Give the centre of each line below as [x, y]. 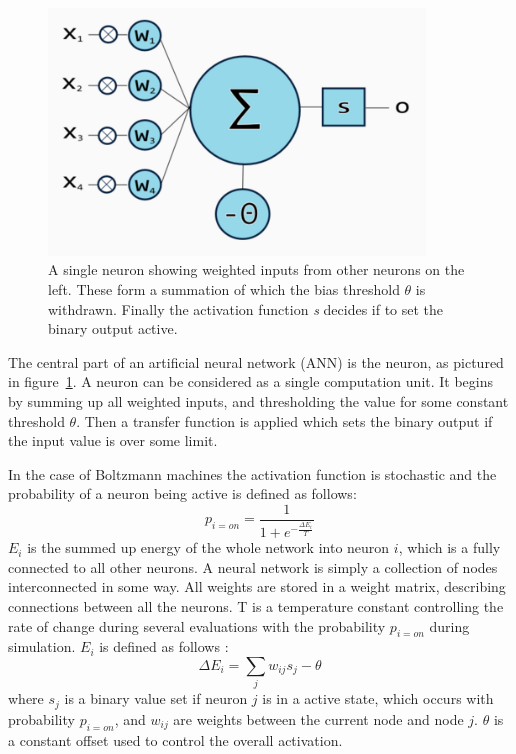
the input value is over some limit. [113, 440]
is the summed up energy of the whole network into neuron [208, 547]
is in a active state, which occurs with [378, 698]
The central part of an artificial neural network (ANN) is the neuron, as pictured [256, 361]
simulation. [42, 646]
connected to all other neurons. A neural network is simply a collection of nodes [253, 566]
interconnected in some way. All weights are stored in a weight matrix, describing [257, 586]
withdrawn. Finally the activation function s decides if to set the [246, 308]
